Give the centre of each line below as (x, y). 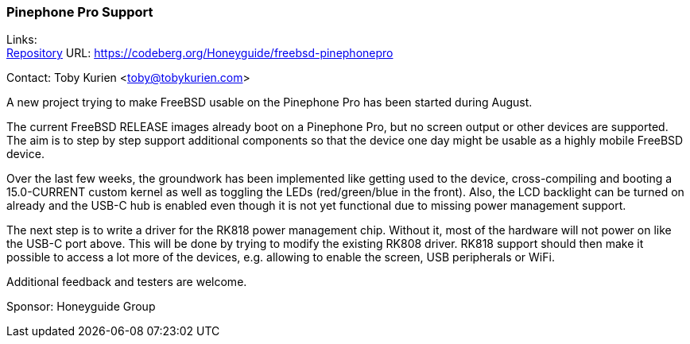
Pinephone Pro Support (80, 12)
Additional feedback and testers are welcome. (127, 282)
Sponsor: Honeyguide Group (81, 307)
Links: (22, 40)
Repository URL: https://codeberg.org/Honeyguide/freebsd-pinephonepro (200, 53)
